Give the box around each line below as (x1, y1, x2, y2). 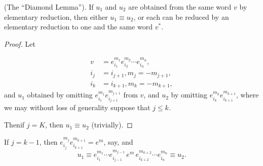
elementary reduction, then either (4, 11, 108, 22)
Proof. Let (4, 38, 35, 49)
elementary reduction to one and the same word (4, 21, 153, 32)
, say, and (103, 136, 133, 147)
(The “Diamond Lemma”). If (4, 2, 94, 12)
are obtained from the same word (128, 2, 232, 12)
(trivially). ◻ (91, 119, 133, 130)
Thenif (4, 119, 25, 130)
